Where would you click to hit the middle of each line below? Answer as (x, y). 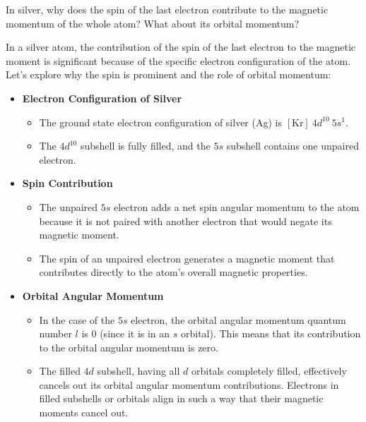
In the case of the (77, 319)
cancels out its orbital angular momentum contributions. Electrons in (189, 384)
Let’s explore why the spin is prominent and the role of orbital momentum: (169, 74)
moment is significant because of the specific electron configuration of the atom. (178, 60)
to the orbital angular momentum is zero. (129, 347)
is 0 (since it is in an (126, 333)
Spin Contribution (67, 183)
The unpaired (69, 206)
